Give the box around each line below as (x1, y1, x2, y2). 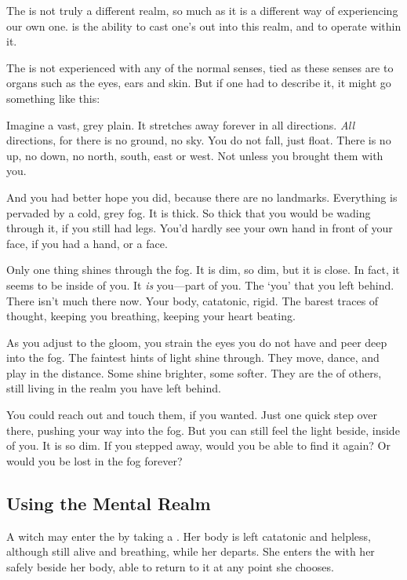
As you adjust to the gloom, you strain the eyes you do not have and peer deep (6, 334, 387, 350)
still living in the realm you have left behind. (6, 380, 221, 396)
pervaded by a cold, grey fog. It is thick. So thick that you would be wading (6, 204, 371, 221)
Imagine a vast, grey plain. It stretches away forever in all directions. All (6, 116, 355, 133)
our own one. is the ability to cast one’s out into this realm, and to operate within (6, 17, 402, 34)
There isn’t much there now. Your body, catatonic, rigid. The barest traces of (6, 292, 379, 308)
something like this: (6, 89, 100, 106)
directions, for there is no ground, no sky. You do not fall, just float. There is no (6, 132, 391, 148)
